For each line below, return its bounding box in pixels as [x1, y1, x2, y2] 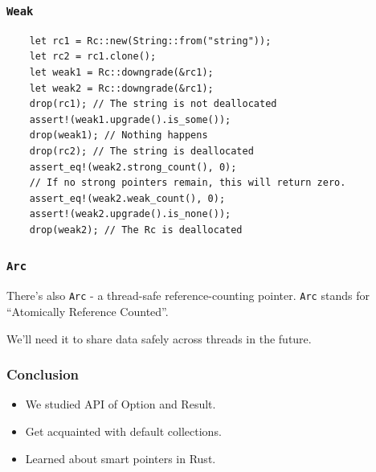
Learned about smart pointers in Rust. [25, 449, 216, 466]
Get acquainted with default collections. [25, 422, 222, 439]
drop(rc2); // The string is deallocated [29, 145, 254, 157]
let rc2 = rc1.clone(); [29, 51, 157, 63]
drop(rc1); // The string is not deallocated [29, 98, 277, 110]
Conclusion [6, 364, 79, 384]
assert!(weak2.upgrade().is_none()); [29, 208, 231, 220]
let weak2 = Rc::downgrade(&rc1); [29, 82, 214, 94]
